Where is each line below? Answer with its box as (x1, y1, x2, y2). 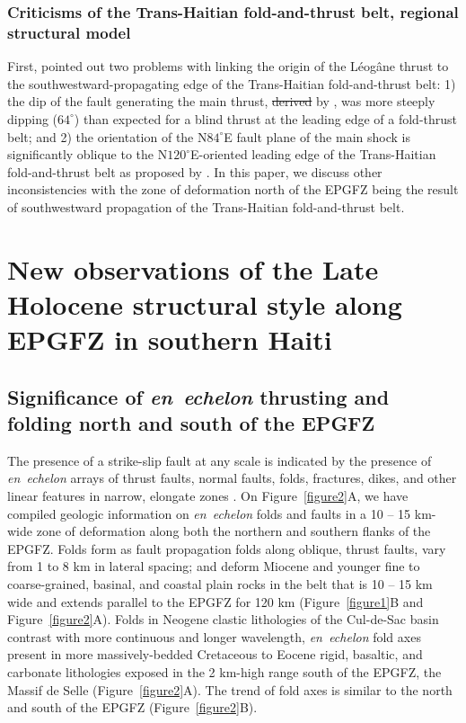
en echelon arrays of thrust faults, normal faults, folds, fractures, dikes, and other (7, 469, 457, 487)
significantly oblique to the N (7, 145, 168, 164)
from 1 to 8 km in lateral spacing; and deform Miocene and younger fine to (7, 557, 420, 576)
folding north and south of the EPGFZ (7, 409, 375, 437)
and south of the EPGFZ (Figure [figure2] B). (7, 698, 258, 717)
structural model (7, 21, 131, 43)
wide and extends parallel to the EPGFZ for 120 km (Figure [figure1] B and (7, 592, 424, 611)
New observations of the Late (7, 250, 379, 287)
